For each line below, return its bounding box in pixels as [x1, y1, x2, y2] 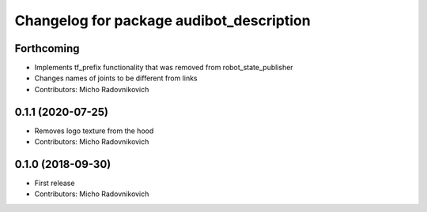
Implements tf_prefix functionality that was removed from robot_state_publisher [34, 63, 293, 73]
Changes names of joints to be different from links [34, 73, 198, 83]
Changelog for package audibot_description [14, 12, 312, 29]
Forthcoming [14, 42, 80, 55]
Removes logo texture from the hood [34, 126, 154, 136]
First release [34, 178, 75, 188]
